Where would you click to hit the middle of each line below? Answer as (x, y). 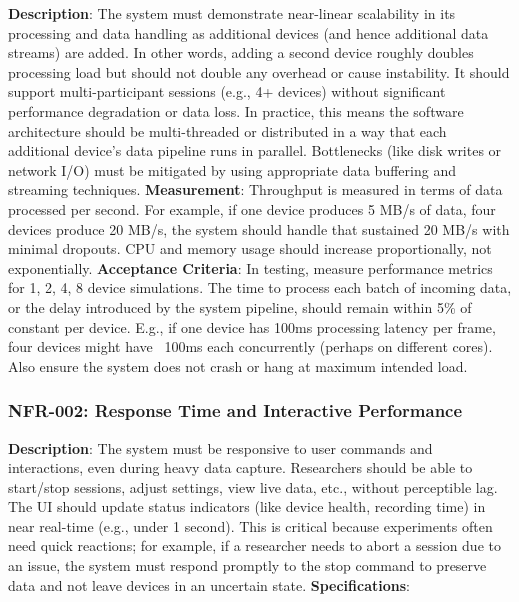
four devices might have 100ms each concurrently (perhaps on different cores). (250, 346)
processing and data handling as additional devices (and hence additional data (248, 32)
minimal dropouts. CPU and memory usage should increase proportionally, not (250, 248)
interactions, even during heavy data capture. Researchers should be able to (240, 467)
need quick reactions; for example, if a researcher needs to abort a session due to (254, 545)
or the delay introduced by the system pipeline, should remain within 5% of (240, 306)
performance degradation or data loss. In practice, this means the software (236, 110)
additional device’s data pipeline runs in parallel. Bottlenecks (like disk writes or (255, 150)
